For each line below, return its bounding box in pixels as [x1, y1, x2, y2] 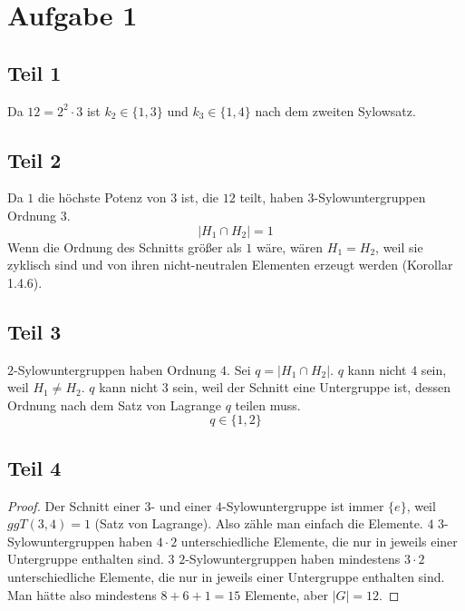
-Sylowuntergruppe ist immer [222, 496, 384, 515]
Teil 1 [7, 58, 62, 86]
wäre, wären [256, 237, 324, 256]
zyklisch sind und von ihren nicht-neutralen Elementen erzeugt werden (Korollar [7, 255, 453, 274]
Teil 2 [7, 145, 62, 173]
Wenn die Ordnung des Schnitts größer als [7, 237, 242, 256]
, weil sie [375, 237, 423, 256]
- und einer [150, 496, 212, 515]
